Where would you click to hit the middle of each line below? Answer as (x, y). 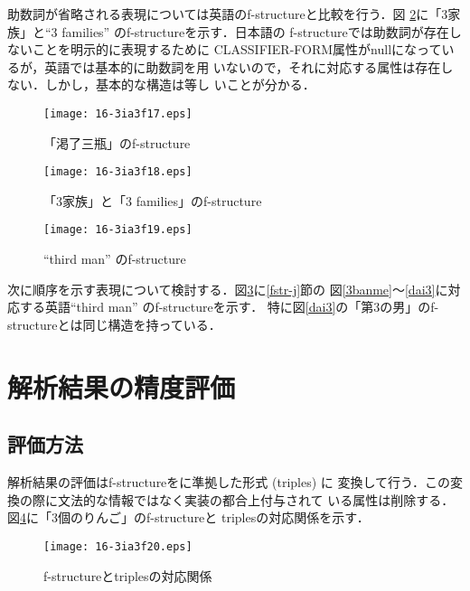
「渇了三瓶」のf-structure (117, 142)
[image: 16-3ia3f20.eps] (118, 546)
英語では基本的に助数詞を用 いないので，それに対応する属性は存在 (243, 66)
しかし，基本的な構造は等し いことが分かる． (180, 84)
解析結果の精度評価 (122, 386)
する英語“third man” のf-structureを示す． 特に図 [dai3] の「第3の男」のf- (229, 307)
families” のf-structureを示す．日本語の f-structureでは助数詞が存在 (255, 31)
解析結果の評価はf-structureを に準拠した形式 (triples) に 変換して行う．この (229, 482)
